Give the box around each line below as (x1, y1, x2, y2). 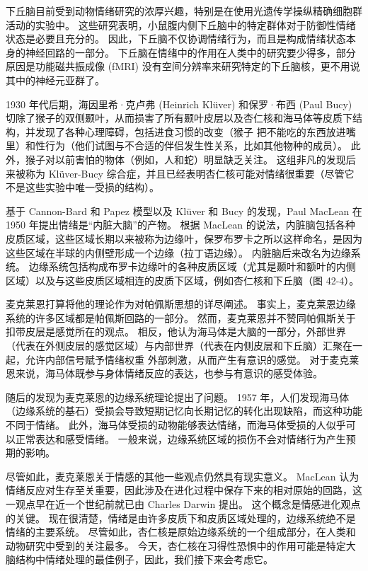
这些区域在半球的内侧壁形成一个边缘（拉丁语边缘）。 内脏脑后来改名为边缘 (6, 245, 351, 260)
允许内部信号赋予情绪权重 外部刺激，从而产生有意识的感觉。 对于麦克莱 (25, 352, 360, 367)
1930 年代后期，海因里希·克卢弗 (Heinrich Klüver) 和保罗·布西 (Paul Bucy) (6, 96, 352, 111)
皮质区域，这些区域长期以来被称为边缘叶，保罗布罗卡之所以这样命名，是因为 (6, 231, 362, 246)
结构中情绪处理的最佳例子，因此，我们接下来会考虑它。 (15, 552, 273, 567)
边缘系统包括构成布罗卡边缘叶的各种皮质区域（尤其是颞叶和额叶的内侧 (28, 259, 356, 274)
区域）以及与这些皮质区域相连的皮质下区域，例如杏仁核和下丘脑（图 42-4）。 (6, 272, 360, 287)
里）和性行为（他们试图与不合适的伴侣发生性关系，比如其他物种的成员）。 (6, 138, 347, 153)
